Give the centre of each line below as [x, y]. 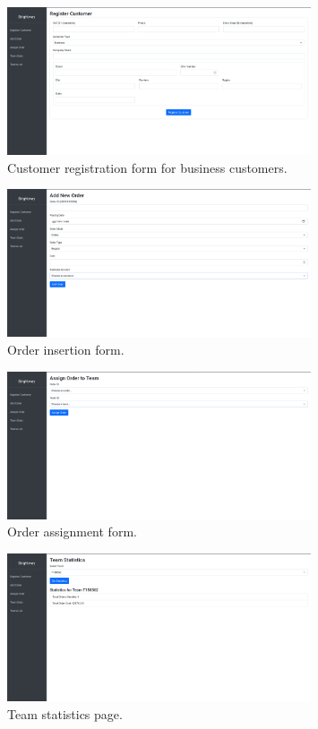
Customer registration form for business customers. [147, 167]
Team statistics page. [65, 713]
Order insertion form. [66, 349]
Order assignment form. [72, 532]
